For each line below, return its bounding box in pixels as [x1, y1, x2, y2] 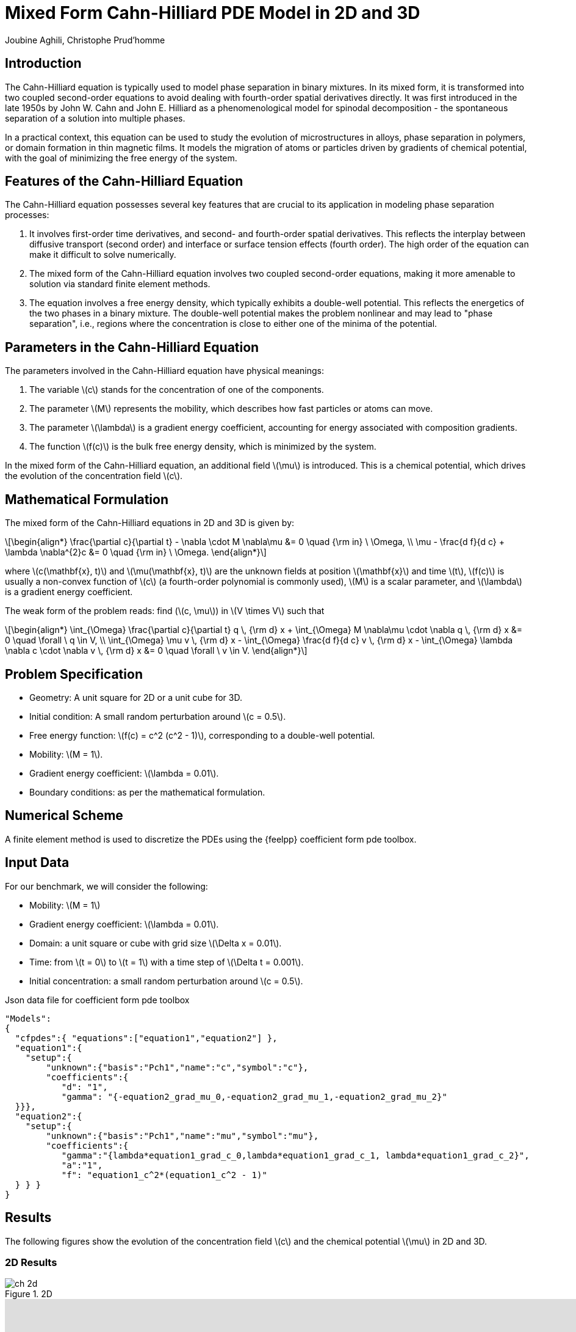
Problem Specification [5, 666, 143, 682]
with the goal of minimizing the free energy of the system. [5, 152, 237, 163]
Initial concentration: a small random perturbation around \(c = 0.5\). [29, 975, 303, 986]
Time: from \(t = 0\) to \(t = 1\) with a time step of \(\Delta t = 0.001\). [29, 956, 304, 967]
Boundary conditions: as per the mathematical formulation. [29, 786, 265, 797]
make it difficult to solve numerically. [29, 249, 176, 260]
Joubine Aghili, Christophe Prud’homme [5, 34, 165, 45]
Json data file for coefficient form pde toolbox [5, 994, 190, 1005]
